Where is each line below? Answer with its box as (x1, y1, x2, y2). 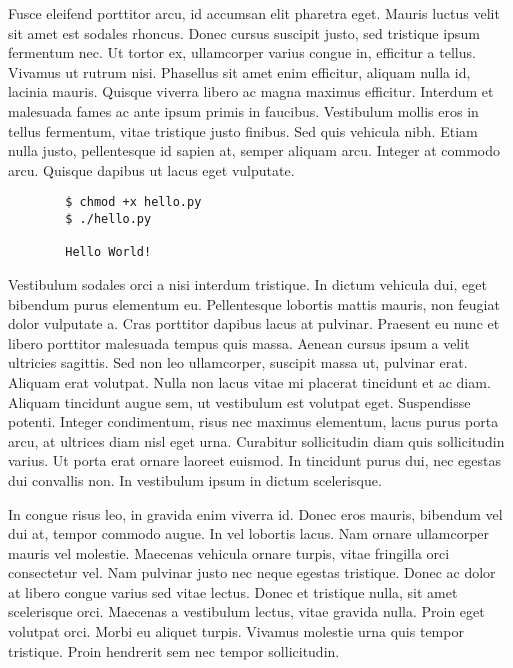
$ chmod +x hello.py (65, 195, 202, 210)
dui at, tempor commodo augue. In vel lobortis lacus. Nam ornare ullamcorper (8, 523, 490, 544)
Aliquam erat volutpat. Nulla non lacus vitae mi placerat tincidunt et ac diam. (8, 371, 491, 392)
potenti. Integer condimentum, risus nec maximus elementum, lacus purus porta (8, 411, 499, 432)
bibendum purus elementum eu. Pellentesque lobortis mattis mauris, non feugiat (8, 293, 500, 314)
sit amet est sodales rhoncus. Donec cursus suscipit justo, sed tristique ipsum (8, 22, 480, 43)
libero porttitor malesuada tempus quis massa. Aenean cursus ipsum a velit (8, 332, 470, 353)
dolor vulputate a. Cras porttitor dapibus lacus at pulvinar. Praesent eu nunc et (8, 313, 500, 334)
